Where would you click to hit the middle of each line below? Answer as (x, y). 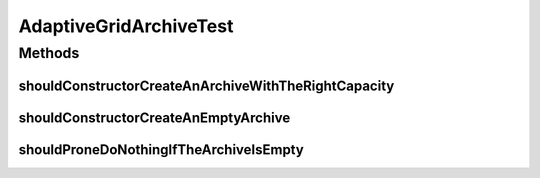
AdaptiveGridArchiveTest (126, 26)
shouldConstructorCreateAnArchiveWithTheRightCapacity (206, 85)
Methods (49, 53)
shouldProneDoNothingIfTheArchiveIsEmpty (161, 149)
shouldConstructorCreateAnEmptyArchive (154, 117)
